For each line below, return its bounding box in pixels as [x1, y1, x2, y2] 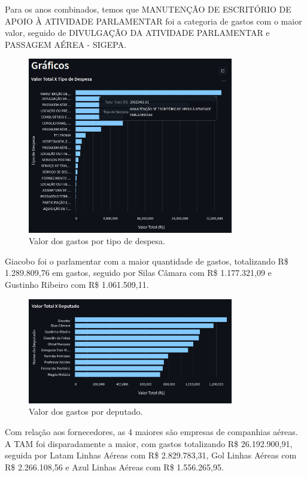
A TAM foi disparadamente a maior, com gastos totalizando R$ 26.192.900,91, [5, 437, 293, 449]
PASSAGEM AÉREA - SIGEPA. [5, 38, 127, 50]
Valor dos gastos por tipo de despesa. [29, 235, 165, 247]
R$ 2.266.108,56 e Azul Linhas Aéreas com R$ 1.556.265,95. [5, 460, 224, 473]
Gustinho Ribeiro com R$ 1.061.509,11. [5, 278, 149, 291]
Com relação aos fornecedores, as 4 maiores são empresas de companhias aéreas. [5, 425, 298, 437]
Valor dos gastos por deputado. [29, 405, 143, 418]
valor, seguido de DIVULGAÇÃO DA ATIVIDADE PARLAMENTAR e [5, 26, 270, 39]
